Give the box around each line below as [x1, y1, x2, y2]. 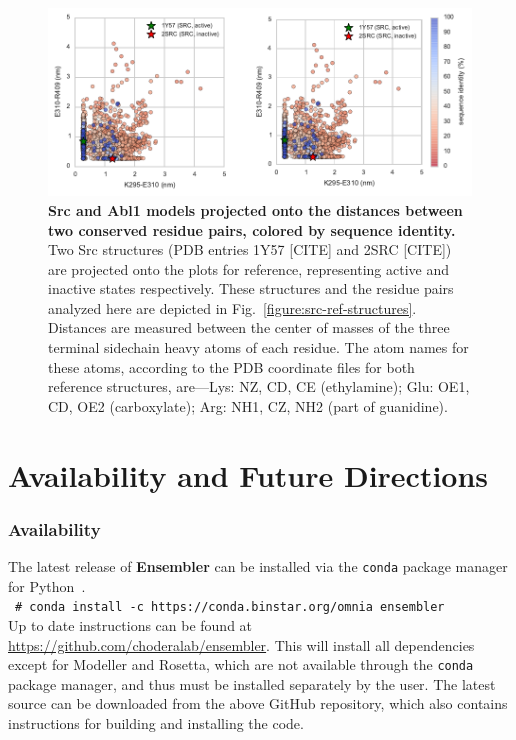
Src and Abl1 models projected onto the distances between [48, 199, 463, 220]
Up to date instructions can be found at [8, 614, 253, 635]
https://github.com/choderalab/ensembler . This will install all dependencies [8, 634, 475, 655]
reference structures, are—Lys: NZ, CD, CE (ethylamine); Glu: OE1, [48, 376, 470, 397]
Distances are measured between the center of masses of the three [48, 317, 450, 338]
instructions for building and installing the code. [8, 712, 304, 733]
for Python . [8, 575, 86, 596]
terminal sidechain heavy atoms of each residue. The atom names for [48, 337, 469, 358]
